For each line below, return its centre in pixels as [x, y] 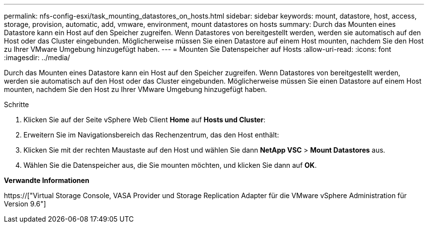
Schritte [17, 104]
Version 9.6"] [25, 204]
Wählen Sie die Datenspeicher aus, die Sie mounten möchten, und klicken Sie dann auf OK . [170, 165]
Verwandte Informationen [47, 180]
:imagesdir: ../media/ [37, 57]
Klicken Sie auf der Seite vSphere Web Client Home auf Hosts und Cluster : [145, 120]
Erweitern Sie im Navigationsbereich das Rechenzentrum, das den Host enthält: [151, 135]
